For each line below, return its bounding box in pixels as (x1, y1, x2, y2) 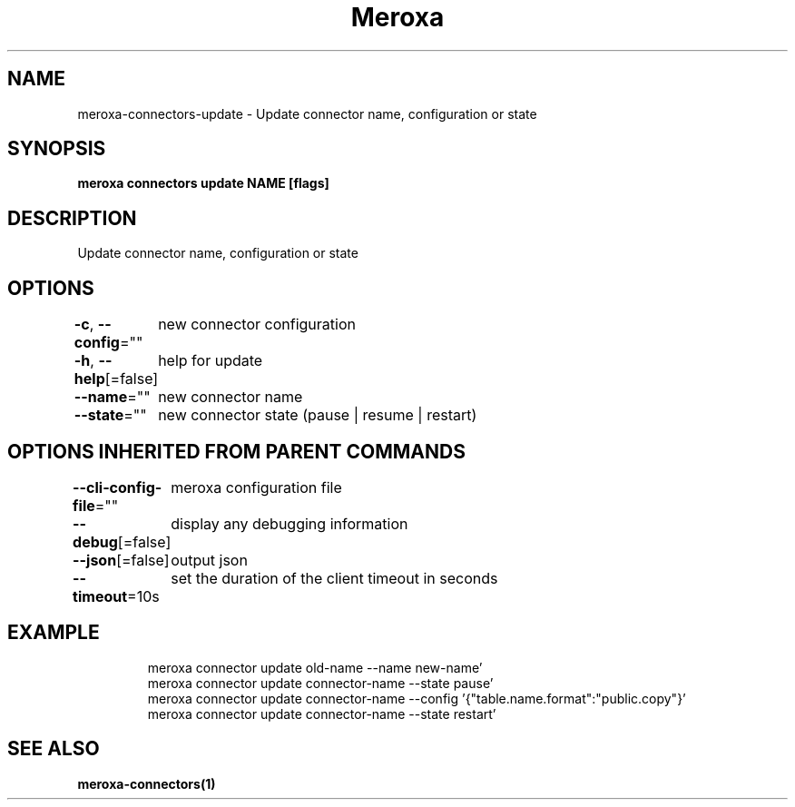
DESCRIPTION (7, 206, 137, 230)
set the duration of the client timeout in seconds (171, 568, 498, 587)
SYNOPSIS (7, 137, 106, 161)
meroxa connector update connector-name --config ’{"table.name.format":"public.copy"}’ (147, 690, 686, 706)
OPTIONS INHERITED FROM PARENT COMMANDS (7, 439, 466, 463)
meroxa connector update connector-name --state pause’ (147, 674, 494, 691)
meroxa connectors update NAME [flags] (77, 175, 329, 192)
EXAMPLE (7, 621, 100, 645)
